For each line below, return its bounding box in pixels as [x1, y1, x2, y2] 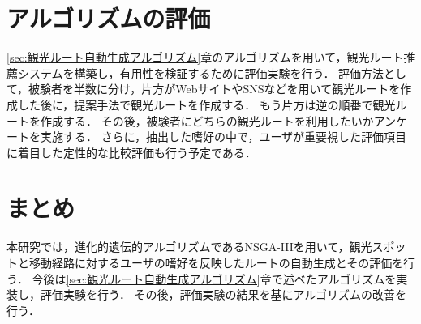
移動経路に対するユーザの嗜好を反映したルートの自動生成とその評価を [28, 254, 404, 271]
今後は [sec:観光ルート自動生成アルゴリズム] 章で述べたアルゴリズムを [32, 270, 397, 287]
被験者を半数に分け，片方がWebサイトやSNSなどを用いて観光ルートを [28, 80, 401, 97]
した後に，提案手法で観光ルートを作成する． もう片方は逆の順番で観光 [17, 96, 396, 113]
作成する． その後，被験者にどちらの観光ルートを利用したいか [40, 112, 374, 129]
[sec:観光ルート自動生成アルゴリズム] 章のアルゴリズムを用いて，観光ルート [6, 49, 404, 66]
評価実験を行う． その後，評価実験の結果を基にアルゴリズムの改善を [40, 286, 407, 303]
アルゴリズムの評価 [6, 2, 211, 35]
